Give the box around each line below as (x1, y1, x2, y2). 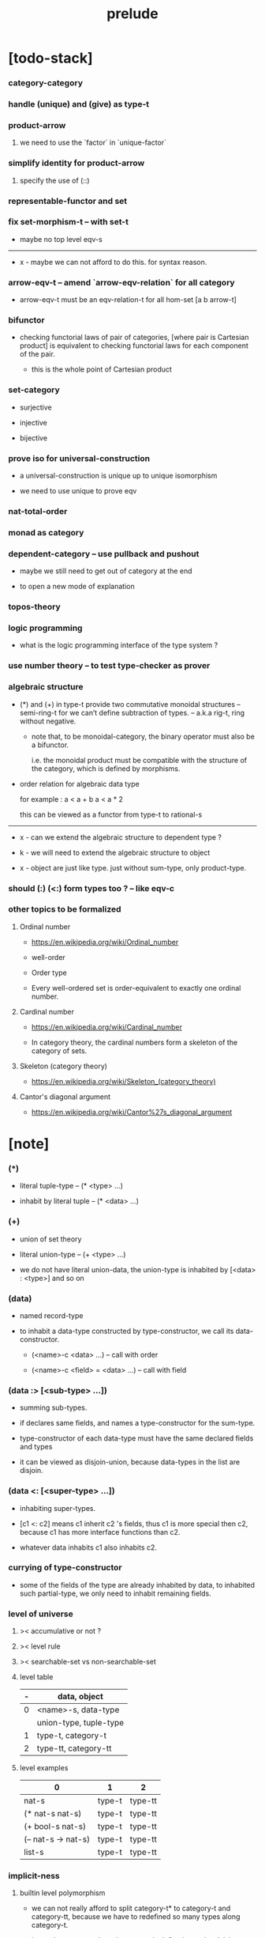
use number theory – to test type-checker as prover (8, 660, 211, 671)
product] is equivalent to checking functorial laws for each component (19, 341, 248, 350)
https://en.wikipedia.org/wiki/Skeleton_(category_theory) (31, 1076, 216, 1086)
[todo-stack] (8, 49, 93, 67)
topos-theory (8, 602, 61, 613)
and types (19, 1442, 53, 1452)
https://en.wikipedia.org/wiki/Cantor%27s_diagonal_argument (31, 1107, 233, 1116)
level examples (19, 1763, 69, 1773)
